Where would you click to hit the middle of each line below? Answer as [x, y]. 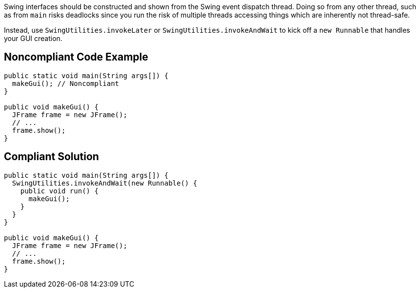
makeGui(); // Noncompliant [66, 83]
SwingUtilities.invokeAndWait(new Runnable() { [105, 183]
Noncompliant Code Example [76, 57]
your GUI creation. [33, 38]
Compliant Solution [51, 157]
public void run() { [59, 191]
